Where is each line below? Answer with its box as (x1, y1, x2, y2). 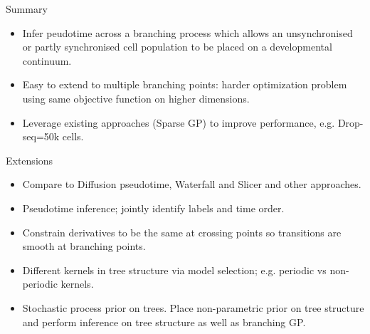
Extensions (6, 152, 53, 167)
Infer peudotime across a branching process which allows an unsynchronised (22, 25, 353, 40)
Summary (6, 1, 48, 16)
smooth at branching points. (22, 239, 146, 254)
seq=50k (22, 129, 60, 144)
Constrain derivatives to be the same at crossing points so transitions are (22, 224, 342, 239)
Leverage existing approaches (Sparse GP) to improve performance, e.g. (22, 115, 335, 130)
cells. (62, 129, 84, 144)
